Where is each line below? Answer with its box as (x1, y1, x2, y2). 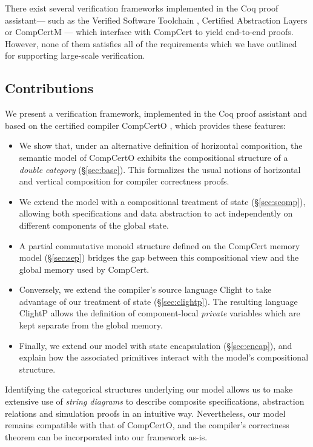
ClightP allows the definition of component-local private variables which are (19, 307, 300, 319)
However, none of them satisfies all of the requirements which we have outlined (5, 37, 297, 50)
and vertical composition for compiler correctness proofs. (19, 175, 229, 188)
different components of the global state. (19, 218, 169, 231)
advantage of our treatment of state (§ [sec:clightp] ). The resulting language (19, 295, 298, 307)
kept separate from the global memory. (19, 319, 163, 331)
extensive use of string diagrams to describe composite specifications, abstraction (5, 395, 305, 408)
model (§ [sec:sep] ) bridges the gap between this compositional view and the (19, 251, 299, 264)
